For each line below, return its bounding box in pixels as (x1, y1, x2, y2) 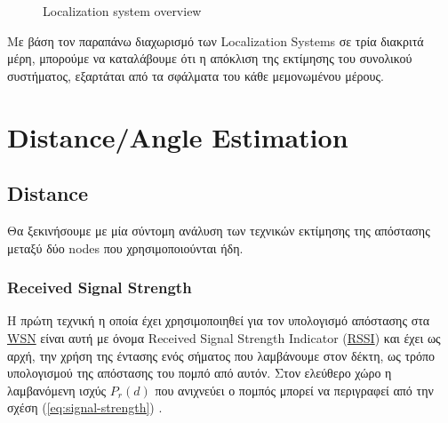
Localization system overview (43, 2, 202, 20)
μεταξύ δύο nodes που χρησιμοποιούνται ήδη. (7, 238, 244, 257)
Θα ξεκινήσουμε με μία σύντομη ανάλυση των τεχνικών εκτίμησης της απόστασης (7, 220, 430, 239)
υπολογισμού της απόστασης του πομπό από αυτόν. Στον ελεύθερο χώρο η (7, 363, 392, 382)
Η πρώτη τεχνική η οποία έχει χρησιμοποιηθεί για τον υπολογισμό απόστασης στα (7, 311, 430, 330)
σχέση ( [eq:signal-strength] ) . (7, 398, 163, 417)
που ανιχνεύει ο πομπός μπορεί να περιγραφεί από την (155, 380, 434, 399)
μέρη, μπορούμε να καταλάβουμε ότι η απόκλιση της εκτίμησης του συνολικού (7, 49, 412, 68)
